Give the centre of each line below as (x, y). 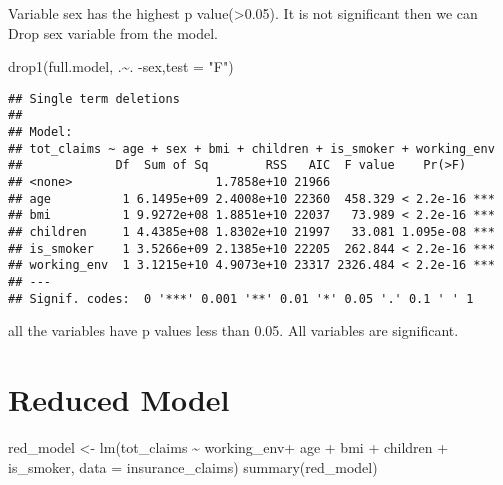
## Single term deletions (94, 98)
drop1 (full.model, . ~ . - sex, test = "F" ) (121, 66)
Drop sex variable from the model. (113, 32)
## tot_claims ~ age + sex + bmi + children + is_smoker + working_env (251, 148)
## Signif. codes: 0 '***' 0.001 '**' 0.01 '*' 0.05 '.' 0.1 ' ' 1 (241, 298)
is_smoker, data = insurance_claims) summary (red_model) (193, 466)
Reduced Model (119, 399)
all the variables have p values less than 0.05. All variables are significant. (233, 330)
